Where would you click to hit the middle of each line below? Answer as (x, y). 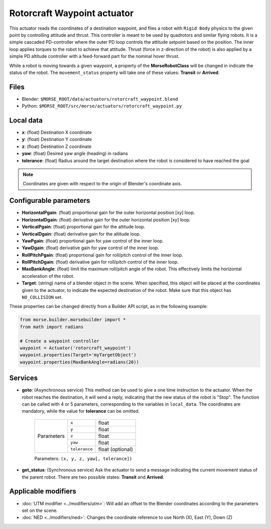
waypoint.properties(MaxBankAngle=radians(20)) (79, 362)
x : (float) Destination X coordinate (57, 132)
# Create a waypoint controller (60, 341)
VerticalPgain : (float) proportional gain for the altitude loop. (84, 227)
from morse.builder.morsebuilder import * (73, 320)
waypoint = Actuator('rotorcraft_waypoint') (76, 348)
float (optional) (115, 449)
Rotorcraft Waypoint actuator (72, 13)
